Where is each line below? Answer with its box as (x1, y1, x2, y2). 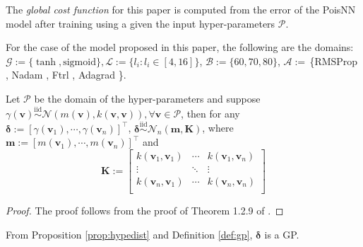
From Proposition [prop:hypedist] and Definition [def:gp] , (6, 226, 253, 241)
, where (202, 120, 234, 135)
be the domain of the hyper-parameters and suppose (34, 91, 261, 105)
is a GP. (264, 226, 299, 241)
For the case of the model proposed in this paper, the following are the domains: (6, 40, 354, 54)
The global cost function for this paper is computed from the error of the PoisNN (6, 2, 356, 16)
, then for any (181, 105, 240, 120)
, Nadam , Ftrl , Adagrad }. (6, 67, 126, 82)
